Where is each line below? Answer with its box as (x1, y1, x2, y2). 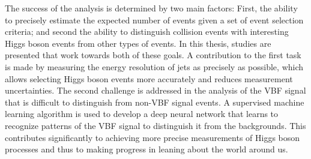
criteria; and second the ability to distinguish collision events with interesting (5, 25, 289, 38)
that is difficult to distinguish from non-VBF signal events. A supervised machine (5, 95, 304, 108)
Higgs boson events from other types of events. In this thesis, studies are (5, 37, 271, 49)
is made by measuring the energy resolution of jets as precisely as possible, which (5, 60, 304, 73)
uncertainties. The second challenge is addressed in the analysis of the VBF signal (5, 84, 306, 97)
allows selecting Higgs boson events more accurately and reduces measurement (5, 72, 293, 85)
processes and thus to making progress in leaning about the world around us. (5, 143, 288, 155)
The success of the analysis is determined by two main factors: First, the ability (5, 2, 298, 14)
